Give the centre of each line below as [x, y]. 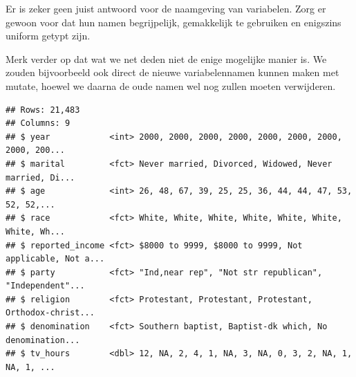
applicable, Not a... [55, 259]
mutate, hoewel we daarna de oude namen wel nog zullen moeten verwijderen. [171, 85]
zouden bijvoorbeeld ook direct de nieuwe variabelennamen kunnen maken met [172, 72]
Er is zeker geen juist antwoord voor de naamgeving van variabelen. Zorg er [166, 8]
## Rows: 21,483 [43, 110]
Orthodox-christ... [50, 313]
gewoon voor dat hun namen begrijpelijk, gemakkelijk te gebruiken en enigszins [174, 22]
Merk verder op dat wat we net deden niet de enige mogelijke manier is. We [166, 58]
